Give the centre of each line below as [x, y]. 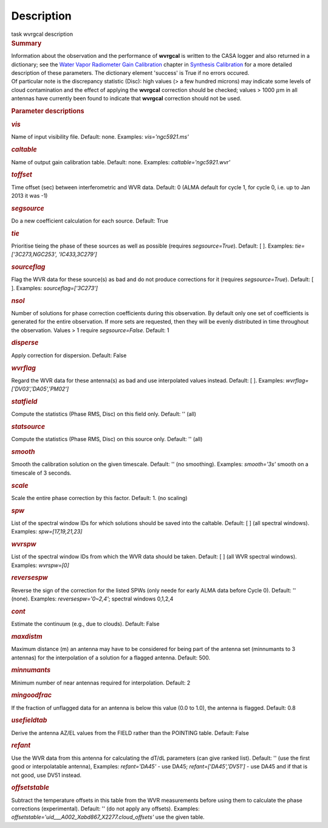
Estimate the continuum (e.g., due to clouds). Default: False [85, 624]
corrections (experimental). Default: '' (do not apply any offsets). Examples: [105, 809]
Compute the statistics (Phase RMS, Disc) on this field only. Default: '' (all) [104, 414]
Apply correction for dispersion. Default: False [69, 355]
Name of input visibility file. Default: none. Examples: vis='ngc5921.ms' [100, 137]
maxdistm [27, 636]
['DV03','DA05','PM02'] [40, 389]
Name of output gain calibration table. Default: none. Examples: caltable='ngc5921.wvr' [121, 162]
